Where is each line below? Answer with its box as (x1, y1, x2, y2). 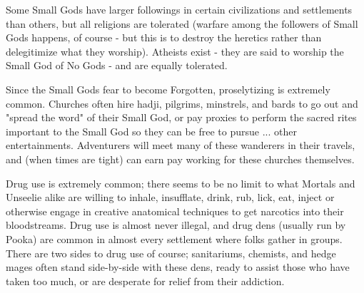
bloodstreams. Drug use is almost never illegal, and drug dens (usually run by (6, 217, 346, 232)
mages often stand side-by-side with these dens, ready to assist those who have (6, 259, 350, 274)
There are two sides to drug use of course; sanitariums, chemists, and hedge (6, 245, 336, 260)
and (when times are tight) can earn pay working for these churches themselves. (6, 151, 355, 166)
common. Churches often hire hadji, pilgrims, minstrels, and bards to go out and (6, 96, 358, 110)
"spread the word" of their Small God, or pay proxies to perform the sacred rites (6, 110, 357, 125)
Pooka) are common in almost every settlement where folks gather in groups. (6, 231, 343, 246)
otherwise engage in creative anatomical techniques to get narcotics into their (6, 203, 344, 218)
